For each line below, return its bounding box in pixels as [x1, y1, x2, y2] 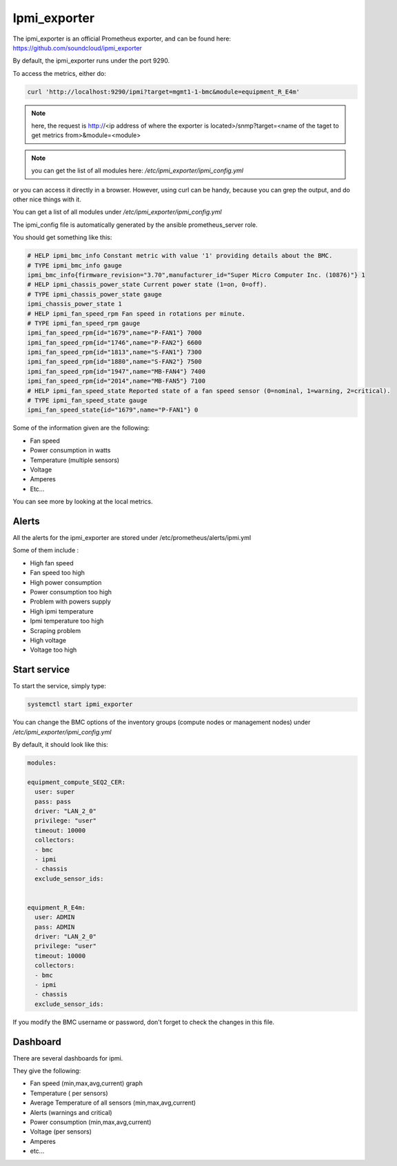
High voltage [30, 636, 67, 644]
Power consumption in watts [30, 446, 111, 454]
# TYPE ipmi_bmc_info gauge [27, 261, 122, 269]
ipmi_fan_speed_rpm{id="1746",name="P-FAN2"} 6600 [27, 339, 203, 346]
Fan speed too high [30, 569, 85, 577]
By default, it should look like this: [12, 741, 108, 749]
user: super [34, 788, 75, 796]
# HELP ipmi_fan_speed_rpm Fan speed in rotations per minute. [27, 310, 246, 317]
